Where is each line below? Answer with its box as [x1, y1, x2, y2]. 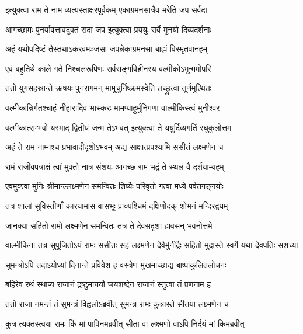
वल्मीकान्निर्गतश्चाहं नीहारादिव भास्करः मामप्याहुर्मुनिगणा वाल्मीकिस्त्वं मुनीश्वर [5, 101, 220, 113]
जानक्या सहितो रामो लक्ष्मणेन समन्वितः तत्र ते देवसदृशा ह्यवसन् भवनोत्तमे [5, 219, 213, 231]
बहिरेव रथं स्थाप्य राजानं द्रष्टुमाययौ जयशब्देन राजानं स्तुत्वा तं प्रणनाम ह [5, 278, 211, 290]
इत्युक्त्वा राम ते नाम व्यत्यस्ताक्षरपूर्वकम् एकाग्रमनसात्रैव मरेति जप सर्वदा [5, 4, 207, 15]
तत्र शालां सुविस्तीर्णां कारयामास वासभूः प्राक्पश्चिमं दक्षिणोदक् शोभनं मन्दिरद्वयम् [5, 199, 228, 211]
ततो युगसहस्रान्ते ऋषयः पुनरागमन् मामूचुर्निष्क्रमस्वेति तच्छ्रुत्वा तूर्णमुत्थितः [5, 82, 211, 94]
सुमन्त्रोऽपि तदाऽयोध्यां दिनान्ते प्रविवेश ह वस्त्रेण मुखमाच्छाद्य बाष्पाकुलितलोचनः [5, 258, 227, 270]
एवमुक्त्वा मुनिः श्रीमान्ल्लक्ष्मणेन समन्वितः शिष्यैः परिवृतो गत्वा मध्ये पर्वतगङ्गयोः [5, 180, 224, 192]
